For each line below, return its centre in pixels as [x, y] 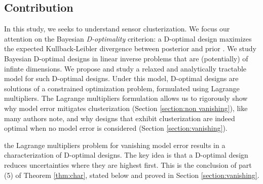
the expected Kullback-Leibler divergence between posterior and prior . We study [130, 48]
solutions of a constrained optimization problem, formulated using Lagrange [122, 88]
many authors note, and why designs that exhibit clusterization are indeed [120, 118]
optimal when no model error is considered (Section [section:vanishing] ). [116, 128]
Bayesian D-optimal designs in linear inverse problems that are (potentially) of [126, 58]
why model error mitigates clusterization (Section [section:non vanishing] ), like [126, 108]
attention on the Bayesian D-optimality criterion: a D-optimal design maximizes [128, 38]
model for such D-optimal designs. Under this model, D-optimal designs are [121, 78]
